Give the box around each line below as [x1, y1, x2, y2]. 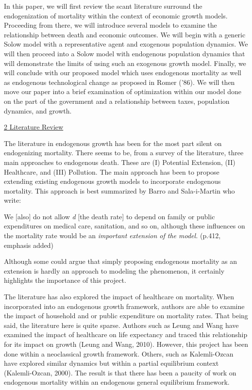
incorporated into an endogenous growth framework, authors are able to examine [4, 301, 245, 311]
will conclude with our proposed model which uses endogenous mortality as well [4, 67, 241, 78]
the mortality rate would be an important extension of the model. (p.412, [4, 230, 221, 241]
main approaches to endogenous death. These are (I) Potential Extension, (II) [4, 157, 235, 167]
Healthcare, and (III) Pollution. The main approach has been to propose [4, 166, 219, 177]
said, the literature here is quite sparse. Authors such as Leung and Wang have [4, 320, 239, 330]
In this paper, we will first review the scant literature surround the [4, 1, 202, 11]
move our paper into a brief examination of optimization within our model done [4, 86, 242, 97]
